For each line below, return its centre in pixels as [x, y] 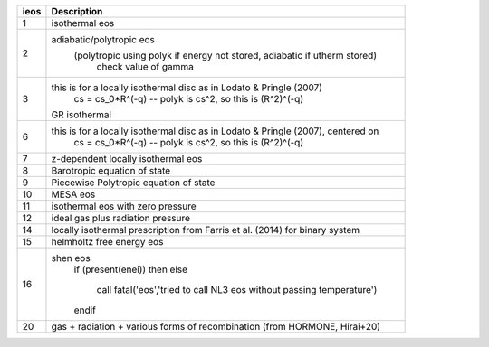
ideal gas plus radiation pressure [120, 218]
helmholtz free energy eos [107, 242]
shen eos [71, 258]
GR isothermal [81, 115]
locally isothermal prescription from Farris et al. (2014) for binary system [206, 230]
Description [77, 11]
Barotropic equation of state [111, 170]
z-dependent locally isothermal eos [127, 159]
